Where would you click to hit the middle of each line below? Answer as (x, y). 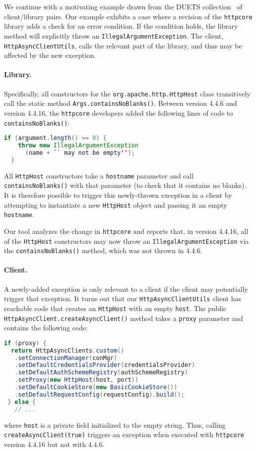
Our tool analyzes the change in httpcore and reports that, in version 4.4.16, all (126, 231)
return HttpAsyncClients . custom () (68, 350)
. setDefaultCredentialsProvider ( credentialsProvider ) (105, 365)
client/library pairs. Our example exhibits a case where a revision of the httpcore (128, 16)
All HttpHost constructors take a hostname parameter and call (99, 175)
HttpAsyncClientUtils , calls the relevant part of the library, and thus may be (123, 45)
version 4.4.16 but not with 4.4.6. (54, 444)
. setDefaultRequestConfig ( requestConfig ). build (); (100, 394)
